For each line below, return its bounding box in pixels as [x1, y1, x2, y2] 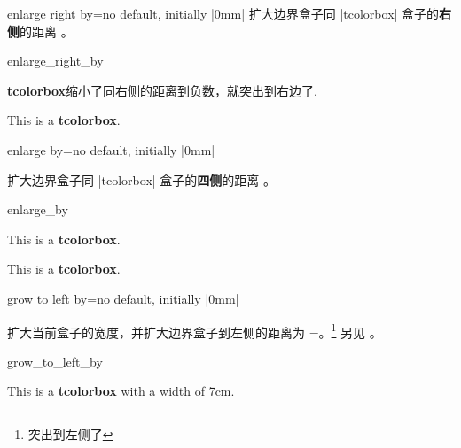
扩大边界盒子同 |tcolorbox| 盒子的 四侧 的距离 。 [7, 170, 276, 189]
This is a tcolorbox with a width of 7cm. [7, 382, 235, 400]
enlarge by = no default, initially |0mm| [7, 140, 215, 158]
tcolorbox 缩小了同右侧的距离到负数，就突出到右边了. [7, 81, 318, 99]
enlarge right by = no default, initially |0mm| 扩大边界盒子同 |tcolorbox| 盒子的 [7, 4, 440, 22]
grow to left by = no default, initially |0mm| [7, 289, 239, 307]
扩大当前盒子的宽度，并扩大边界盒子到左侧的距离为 [7, 322, 305, 341]
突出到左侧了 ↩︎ [27, 424, 113, 443]
